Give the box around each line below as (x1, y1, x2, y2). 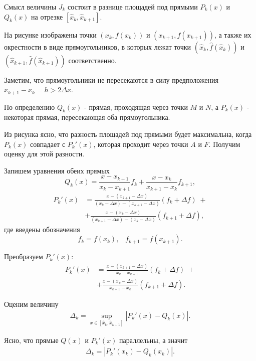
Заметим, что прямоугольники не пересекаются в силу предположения (4, 74, 218, 85)
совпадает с (30, 138, 66, 149)
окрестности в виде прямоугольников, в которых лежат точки (4, 41, 191, 52)
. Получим (208, 138, 240, 149)
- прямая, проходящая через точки (84, 101, 188, 112)
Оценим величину (4, 299, 59, 309)
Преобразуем (4, 251, 43, 262)
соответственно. (68, 55, 117, 65)
